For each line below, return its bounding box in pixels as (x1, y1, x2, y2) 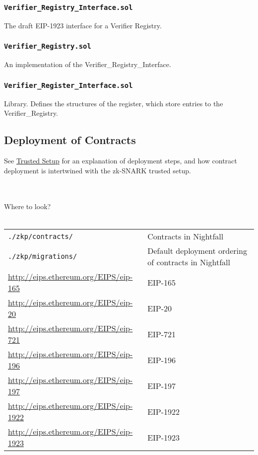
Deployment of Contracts (4, 132, 136, 148)
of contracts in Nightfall (147, 256, 230, 268)
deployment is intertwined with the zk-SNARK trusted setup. (4, 165, 191, 175)
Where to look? (4, 201, 51, 212)
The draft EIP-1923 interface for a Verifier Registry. (4, 20, 162, 30)
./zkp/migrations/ (8, 252, 77, 261)
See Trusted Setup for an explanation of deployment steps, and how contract (4, 155, 237, 165)
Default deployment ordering (147, 245, 247, 257)
